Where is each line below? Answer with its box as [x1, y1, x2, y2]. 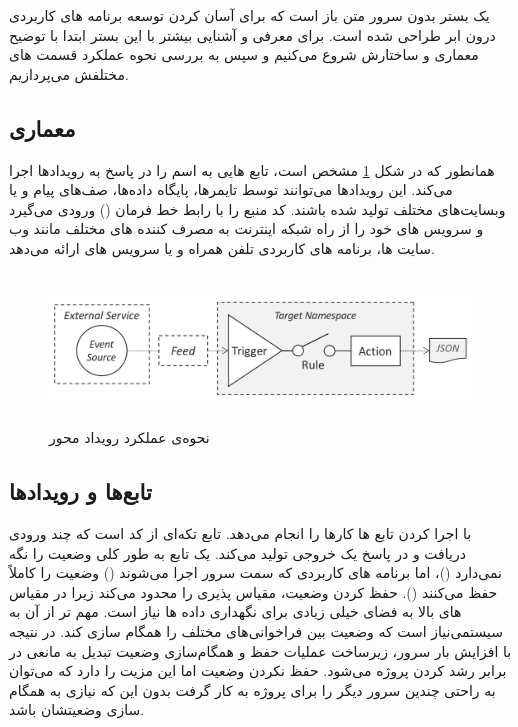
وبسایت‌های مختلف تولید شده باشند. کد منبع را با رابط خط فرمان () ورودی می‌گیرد [9, 198, 506, 219]
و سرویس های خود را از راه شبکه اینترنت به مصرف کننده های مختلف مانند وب [9, 218, 484, 239]
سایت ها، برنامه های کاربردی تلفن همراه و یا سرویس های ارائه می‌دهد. [9, 237, 435, 258]
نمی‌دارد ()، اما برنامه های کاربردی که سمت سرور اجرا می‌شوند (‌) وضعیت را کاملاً [9, 562, 502, 583]
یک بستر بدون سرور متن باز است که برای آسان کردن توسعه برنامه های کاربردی [9, 5, 490, 25]
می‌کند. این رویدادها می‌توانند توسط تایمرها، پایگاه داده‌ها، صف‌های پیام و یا [9, 179, 453, 200]
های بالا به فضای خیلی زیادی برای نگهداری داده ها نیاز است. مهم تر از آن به [9, 601, 462, 622]
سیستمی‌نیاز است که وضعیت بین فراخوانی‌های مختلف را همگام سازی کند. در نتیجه [9, 621, 503, 642]
